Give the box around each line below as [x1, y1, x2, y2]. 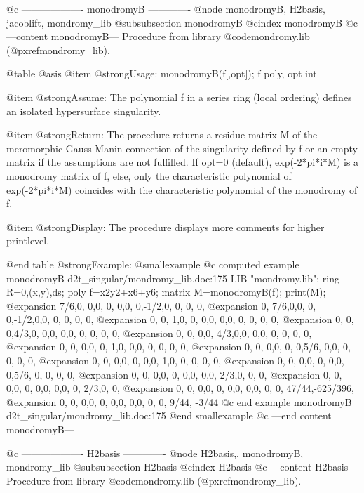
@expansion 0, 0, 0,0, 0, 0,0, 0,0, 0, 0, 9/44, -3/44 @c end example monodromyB [6, 394, 352, 409]
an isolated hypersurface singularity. [6, 103, 161, 118]
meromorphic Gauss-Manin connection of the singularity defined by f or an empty [6, 140, 358, 155]
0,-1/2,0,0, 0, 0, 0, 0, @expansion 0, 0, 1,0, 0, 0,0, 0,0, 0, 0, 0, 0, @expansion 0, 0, [6, 312, 354, 327]
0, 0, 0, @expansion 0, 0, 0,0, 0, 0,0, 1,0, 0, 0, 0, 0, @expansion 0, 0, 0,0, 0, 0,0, [6, 353, 344, 368]
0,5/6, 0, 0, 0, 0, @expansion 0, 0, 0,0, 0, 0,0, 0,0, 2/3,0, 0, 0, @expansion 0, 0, [6, 367, 342, 381]
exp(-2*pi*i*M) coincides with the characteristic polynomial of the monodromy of [6, 182, 358, 197]
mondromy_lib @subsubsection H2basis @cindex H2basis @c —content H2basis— [6, 459, 358, 474]
